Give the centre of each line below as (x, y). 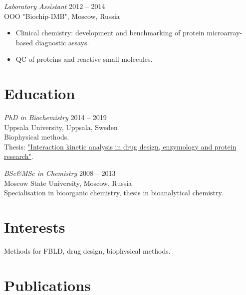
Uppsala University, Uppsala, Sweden (61, 127)
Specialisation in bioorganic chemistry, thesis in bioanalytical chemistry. (114, 193)
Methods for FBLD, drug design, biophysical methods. (87, 250)
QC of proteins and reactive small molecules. (84, 59)
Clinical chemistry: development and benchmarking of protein (110, 33)
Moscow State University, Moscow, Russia (68, 183)
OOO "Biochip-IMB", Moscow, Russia (62, 16)
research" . (19, 156)
